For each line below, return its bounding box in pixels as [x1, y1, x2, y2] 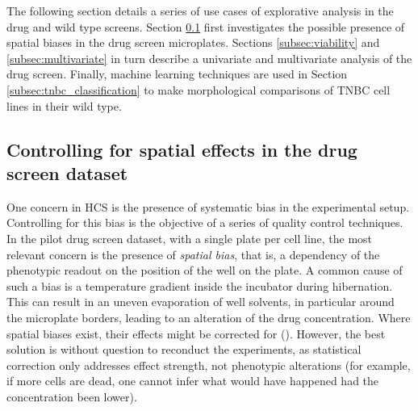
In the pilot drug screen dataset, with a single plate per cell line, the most [6, 229, 373, 246]
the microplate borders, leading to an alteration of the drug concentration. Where [6, 308, 411, 325]
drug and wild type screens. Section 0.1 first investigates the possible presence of [6, 18, 405, 35]
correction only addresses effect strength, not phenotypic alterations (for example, [6, 356, 411, 373]
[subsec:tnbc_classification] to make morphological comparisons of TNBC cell [6, 81, 391, 98]
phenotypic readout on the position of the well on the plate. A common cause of [6, 262, 403, 279]
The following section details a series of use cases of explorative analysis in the [6, 2, 394, 19]
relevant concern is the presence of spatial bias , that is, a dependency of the [6, 245, 380, 262]
